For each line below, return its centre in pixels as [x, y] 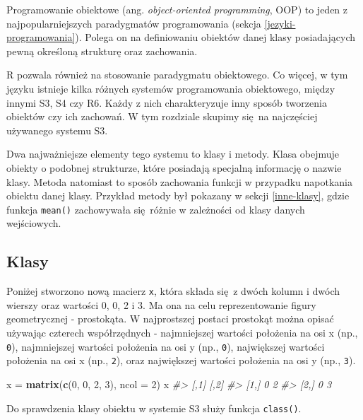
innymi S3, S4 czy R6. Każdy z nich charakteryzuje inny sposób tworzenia [167, 102]
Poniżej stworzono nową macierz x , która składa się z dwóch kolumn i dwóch [173, 291]
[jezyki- [280, 23]
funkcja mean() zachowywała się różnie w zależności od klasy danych [156, 209]
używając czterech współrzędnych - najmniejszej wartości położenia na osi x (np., [182, 333]
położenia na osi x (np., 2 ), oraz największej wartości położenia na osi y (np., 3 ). [181, 360]
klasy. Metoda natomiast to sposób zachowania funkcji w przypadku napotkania [180, 181]
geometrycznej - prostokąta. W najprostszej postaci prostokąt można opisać [170, 319]
